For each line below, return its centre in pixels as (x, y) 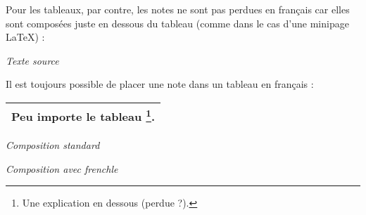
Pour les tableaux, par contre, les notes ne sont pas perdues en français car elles (178, 9)
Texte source (32, 60)
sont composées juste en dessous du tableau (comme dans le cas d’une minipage (177, 23)
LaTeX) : (25, 37)
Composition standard (53, 145)
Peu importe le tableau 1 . (83, 115)
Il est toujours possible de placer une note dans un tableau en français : (160, 84)
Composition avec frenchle (62, 168)
